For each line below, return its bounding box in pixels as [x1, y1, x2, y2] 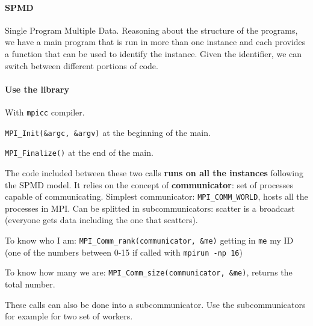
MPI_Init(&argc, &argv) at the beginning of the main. [5, 126, 211, 138]
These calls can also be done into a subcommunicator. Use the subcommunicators [5, 298, 306, 310]
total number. [5, 277, 55, 290]
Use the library [5, 82, 69, 95]
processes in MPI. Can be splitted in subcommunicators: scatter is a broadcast [5, 201, 295, 214]
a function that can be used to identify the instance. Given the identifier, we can [5, 47, 302, 60]
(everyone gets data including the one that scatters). [5, 214, 198, 226]
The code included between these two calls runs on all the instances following [5, 166, 304, 179]
